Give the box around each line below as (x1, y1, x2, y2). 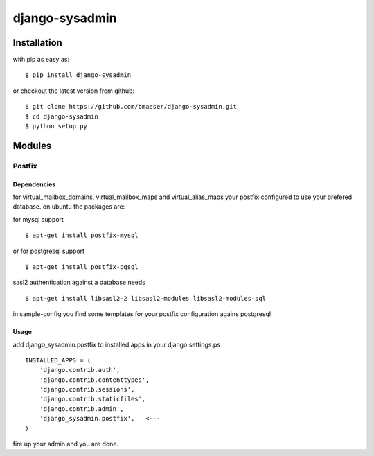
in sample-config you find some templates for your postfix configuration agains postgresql (12, 310, 271, 318)
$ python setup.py (25, 122, 88, 130)
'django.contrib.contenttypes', (39, 376, 150, 384)
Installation (12, 37, 62, 49)
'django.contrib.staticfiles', (39, 395, 146, 403)
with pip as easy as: (12, 55, 69, 64)
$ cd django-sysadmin (25, 112, 98, 121)
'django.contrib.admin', (39, 405, 124, 412)
